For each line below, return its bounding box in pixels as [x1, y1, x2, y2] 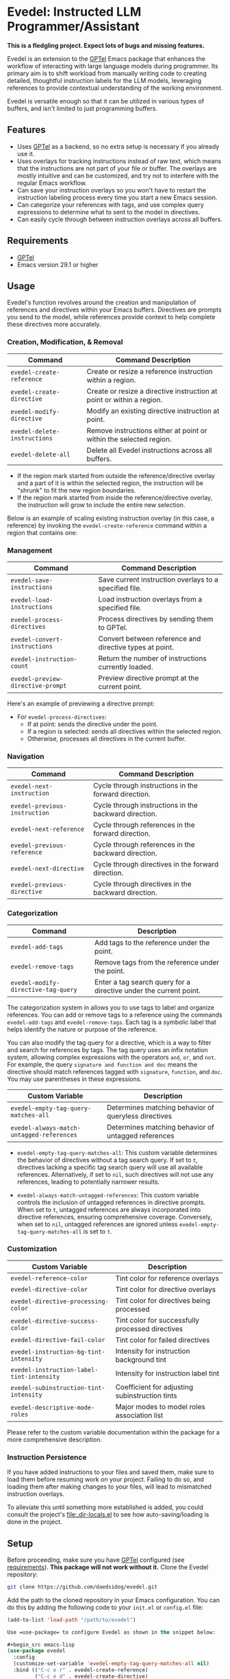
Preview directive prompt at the [98, 673, 199, 682]
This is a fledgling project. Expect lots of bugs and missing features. [7, 41, 205, 49]
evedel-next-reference [10, 825, 84, 833]
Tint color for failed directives [115, 1335, 210, 1345]
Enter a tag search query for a [94, 977, 190, 986]
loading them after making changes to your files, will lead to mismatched [7, 1482, 212, 1491]
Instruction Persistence [7, 1452, 87, 1462]
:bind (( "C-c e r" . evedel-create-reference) [13, 1667, 149, 1674]
